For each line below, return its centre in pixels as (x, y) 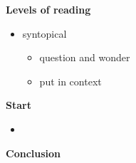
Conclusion (33, 153)
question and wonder (85, 57)
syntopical (45, 33)
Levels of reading (48, 9)
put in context (70, 81)
